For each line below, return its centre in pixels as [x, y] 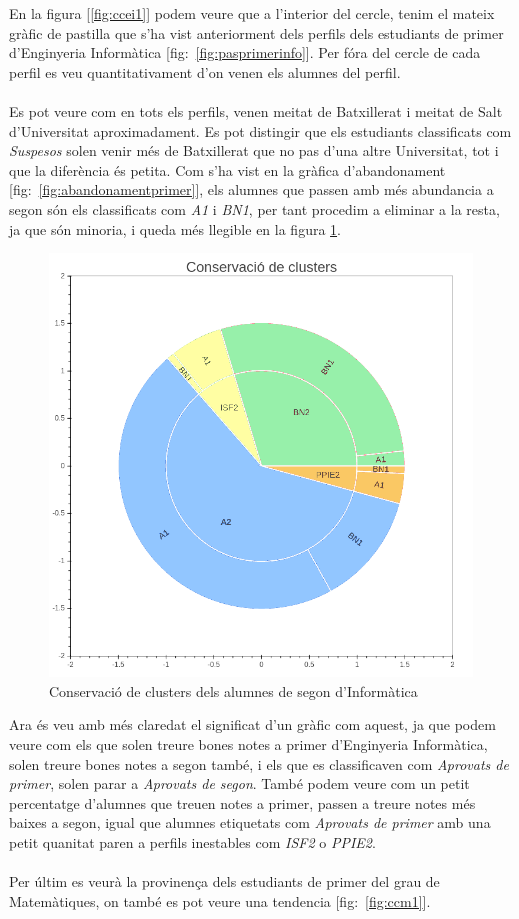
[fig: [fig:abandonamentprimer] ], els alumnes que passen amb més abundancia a [251, 189]
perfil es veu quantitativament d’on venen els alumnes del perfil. [205, 71]
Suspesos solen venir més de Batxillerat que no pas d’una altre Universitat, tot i [254, 150]
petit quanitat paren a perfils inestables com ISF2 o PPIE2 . [192, 841]
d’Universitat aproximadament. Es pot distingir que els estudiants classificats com [260, 130]
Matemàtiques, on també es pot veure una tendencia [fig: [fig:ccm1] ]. [220, 900]
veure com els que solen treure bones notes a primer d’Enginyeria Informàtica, [248, 743]
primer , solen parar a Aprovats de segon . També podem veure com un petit [239, 783]
